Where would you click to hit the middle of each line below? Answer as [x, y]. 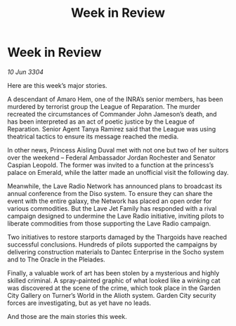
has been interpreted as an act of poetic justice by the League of [101, 122]
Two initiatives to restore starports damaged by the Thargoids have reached [117, 237]
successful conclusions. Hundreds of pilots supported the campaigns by [112, 244]
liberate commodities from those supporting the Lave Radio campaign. [109, 223]
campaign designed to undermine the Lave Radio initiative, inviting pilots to [116, 216]
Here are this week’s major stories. [57, 85]
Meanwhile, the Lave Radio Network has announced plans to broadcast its [115, 186]
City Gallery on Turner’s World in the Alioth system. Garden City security [112, 295]
